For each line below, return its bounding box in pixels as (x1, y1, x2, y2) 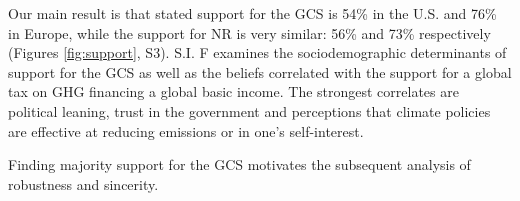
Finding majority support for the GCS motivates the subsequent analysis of (8, 154, 471, 175)
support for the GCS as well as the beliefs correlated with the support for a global (8, 61, 512, 82)
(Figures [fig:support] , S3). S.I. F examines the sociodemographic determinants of (8, 42, 507, 63)
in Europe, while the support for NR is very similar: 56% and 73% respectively (8, 22, 491, 43)
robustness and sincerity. (8, 173, 159, 194)
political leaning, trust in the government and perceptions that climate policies (8, 100, 491, 121)
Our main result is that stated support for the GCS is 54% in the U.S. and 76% (8, 3, 497, 23)
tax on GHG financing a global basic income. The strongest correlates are (8, 81, 459, 102)
